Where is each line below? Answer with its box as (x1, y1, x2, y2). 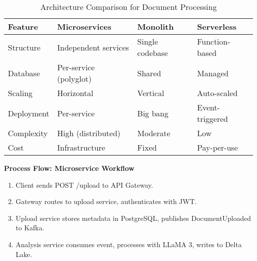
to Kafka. (15, 222, 44, 233)
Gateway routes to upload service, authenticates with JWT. (15, 196, 197, 207)
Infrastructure (57, 142, 105, 153)
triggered (197, 113, 228, 124)
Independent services (57, 41, 129, 53)
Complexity (8, 127, 48, 139)
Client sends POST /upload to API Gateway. (15, 179, 153, 190)
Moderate (137, 127, 171, 139)
